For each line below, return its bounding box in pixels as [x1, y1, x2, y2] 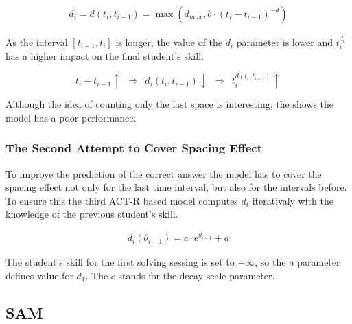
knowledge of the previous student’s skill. [5, 207, 178, 221]
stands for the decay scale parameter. [118, 268, 275, 282]
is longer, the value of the [115, 35, 223, 49]
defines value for [5, 268, 73, 282]
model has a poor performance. [5, 110, 137, 124]
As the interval [5, 35, 68, 49]
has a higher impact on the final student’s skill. [5, 49, 204, 63]
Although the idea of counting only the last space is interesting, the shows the [5, 97, 334, 111]
